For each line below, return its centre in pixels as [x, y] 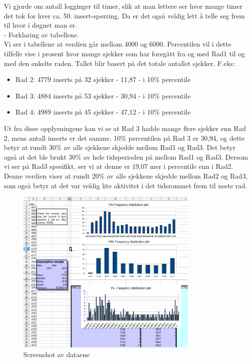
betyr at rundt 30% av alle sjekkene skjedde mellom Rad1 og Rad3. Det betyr [120, 147]
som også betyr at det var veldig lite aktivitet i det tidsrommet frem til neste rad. [126, 185]
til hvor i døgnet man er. [41, 25]
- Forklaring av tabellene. [42, 34]
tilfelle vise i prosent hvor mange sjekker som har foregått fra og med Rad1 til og [125, 53]
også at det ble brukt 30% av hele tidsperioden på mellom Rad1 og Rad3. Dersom [126, 156]
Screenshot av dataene [57, 354]
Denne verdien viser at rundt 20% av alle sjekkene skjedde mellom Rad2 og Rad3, [126, 175]
